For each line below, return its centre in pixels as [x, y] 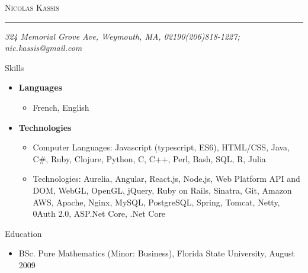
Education [23, 233]
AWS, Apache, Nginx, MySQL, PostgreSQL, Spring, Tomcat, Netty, [156, 202]
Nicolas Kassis [32, 7]
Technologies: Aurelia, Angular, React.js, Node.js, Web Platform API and [166, 179]
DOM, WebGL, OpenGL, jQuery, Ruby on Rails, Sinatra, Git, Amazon [162, 190]
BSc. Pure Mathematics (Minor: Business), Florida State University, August [157, 253]
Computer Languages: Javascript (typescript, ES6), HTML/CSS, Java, [161, 147]
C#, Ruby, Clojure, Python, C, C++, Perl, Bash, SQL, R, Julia [149, 158]
